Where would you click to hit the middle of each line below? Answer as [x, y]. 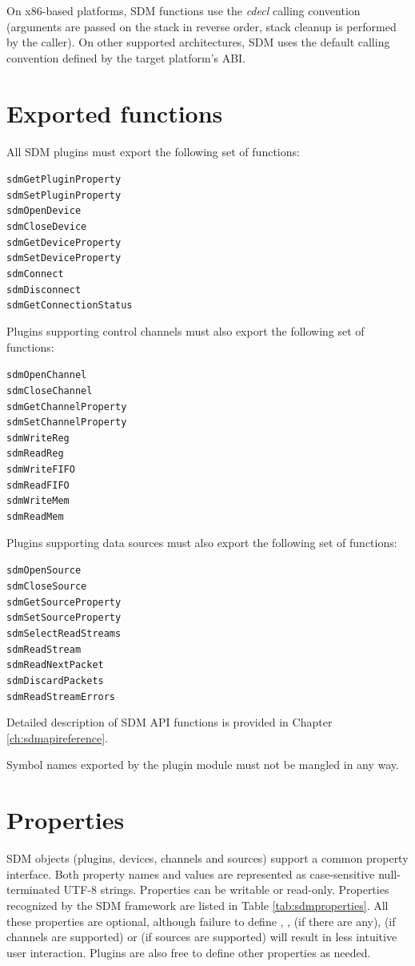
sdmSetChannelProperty [67, 423]
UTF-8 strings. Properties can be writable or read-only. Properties [226, 890]
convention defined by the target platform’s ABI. [126, 57]
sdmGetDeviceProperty [64, 242]
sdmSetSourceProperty [64, 618]
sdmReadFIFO [38, 485]
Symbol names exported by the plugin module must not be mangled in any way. [203, 765]
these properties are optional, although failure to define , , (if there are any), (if [201, 921]
